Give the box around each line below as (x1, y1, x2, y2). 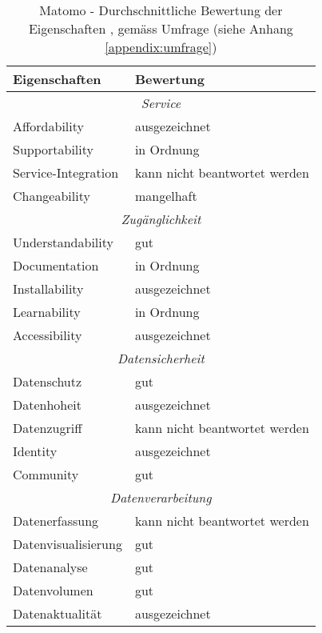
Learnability (13, 302, 81, 321)
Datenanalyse (13, 558, 88, 576)
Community (13, 465, 79, 483)
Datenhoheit (13, 395, 82, 414)
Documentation (13, 256, 99, 274)
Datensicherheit (117, 349, 205, 367)
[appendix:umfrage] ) (105, 38, 217, 56)
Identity (13, 442, 58, 460)
